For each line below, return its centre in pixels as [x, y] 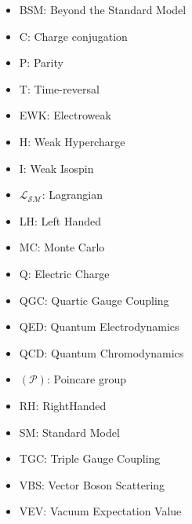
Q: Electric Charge [64, 273]
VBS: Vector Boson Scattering [92, 484]
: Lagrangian [72, 194]
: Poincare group [86, 379]
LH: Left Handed [60, 220]
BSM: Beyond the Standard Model [103, 9]
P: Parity [41, 62]
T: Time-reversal [59, 88]
